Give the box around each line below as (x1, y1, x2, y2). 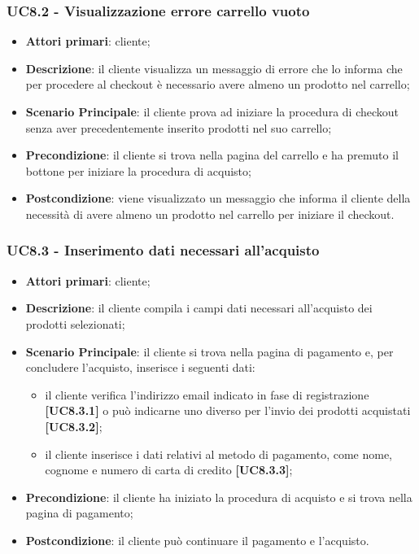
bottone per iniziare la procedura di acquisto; (25, 162, 251, 179)
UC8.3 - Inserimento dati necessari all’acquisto (7, 240, 320, 260)
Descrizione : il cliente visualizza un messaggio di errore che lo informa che (25, 59, 403, 76)
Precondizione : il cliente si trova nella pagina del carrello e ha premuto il (25, 146, 399, 164)
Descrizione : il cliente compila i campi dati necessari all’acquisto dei (25, 299, 373, 316)
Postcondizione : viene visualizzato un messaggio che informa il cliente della (25, 190, 411, 207)
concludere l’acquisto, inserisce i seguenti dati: (25, 359, 255, 376)
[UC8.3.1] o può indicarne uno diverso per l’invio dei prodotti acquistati (45, 402, 411, 419)
